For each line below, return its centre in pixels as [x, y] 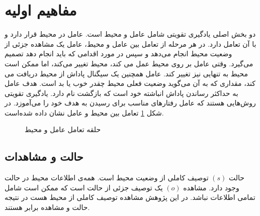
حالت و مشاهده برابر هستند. [47, 207]
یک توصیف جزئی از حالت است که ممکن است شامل [84, 187]
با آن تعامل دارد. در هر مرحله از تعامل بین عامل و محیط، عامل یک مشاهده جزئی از [131, 43]
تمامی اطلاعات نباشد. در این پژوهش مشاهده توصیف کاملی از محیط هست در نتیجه [130, 197]
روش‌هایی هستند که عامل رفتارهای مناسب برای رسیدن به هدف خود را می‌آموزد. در [130, 103]
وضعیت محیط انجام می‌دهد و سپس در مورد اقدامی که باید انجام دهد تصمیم [118, 53]
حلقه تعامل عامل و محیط [63, 129]
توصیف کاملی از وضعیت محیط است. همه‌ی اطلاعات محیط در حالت [107, 178]
